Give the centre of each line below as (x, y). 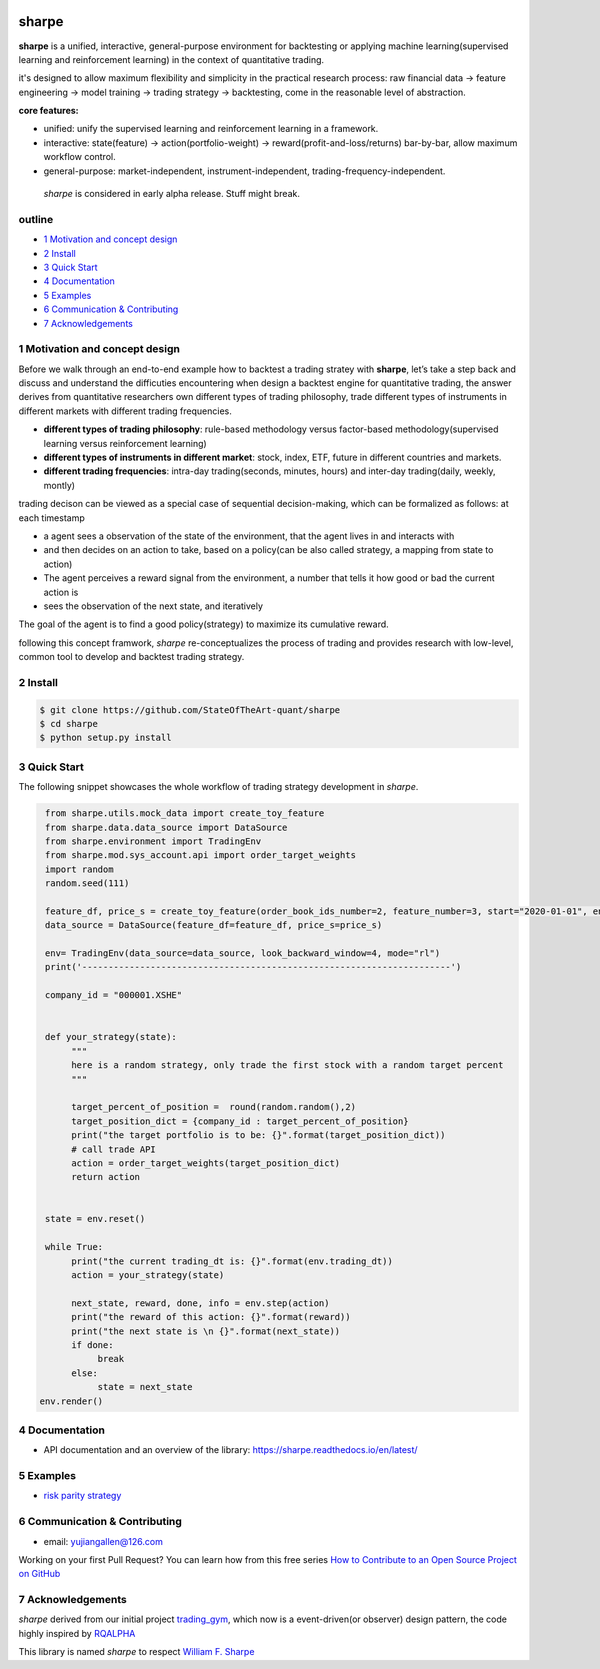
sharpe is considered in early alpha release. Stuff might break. (171, 194)
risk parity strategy (82, 1496)
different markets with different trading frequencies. (125, 411)
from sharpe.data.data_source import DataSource (166, 827)
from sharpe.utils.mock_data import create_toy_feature (185, 813)
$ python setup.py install (105, 738)
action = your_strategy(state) (148, 1275)
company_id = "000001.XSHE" (114, 995)
